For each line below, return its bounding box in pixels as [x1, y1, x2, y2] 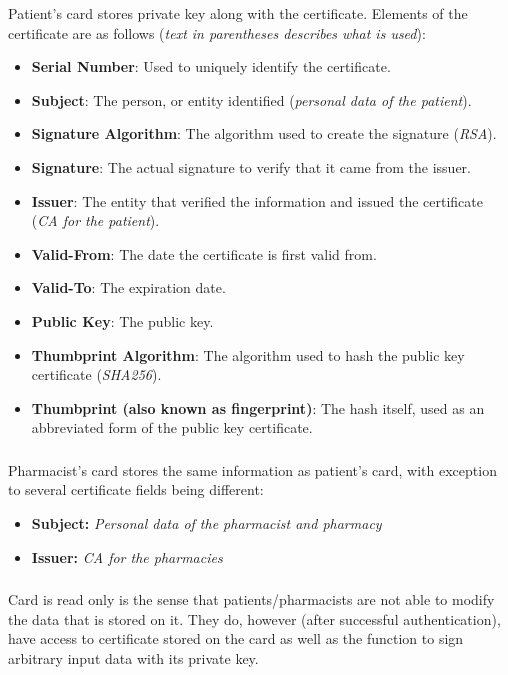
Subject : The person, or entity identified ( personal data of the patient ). [31, 89, 472, 110]
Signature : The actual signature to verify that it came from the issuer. [31, 156, 472, 177]
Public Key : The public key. [31, 310, 214, 331]
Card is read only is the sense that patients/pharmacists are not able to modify [8, 589, 495, 610]
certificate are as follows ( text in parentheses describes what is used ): [8, 22, 426, 43]
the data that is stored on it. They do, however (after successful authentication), [8, 608, 501, 629]
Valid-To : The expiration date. [31, 277, 226, 298]
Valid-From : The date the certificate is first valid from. [31, 243, 377, 264]
